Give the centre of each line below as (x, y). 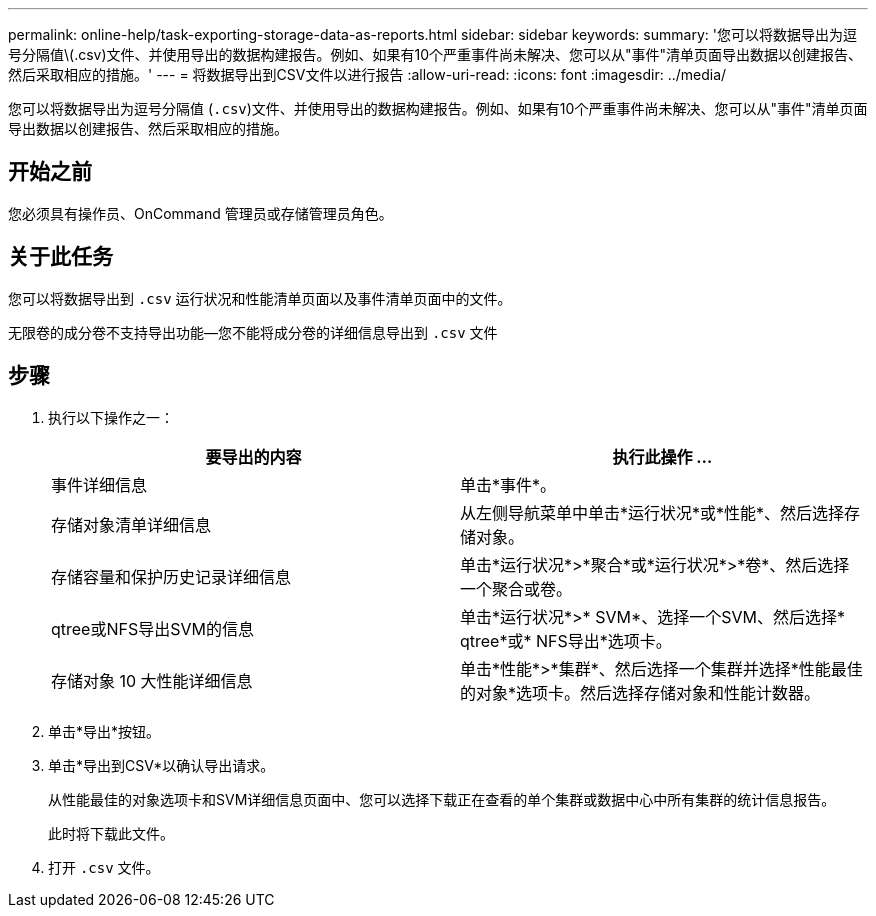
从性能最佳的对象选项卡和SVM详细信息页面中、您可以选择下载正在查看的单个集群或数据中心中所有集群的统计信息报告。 (442, 799)
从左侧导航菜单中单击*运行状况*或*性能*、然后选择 (652, 512)
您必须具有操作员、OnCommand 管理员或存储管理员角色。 (200, 213)
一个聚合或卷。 (516, 588)
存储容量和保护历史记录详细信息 (171, 576)
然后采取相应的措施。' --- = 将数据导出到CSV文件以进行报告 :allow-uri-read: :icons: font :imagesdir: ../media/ (367, 74)
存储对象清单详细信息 (131, 524)
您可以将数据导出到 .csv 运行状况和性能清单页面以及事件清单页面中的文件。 (260, 298)
